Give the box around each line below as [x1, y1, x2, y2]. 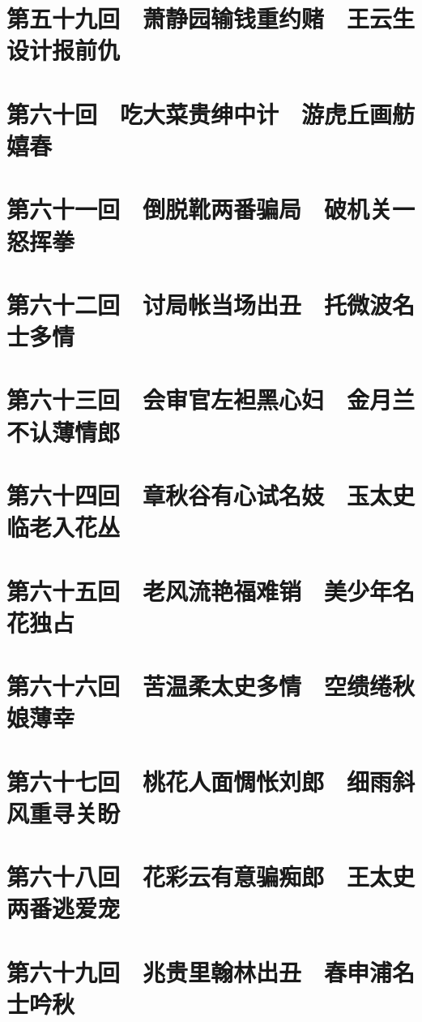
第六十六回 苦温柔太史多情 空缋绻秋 [6, 669, 416, 702]
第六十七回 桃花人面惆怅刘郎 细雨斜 [6, 764, 416, 797]
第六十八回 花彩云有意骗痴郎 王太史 [6, 860, 416, 893]
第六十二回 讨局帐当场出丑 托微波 [6, 287, 393, 320]
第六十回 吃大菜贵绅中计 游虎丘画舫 [6, 97, 416, 130]
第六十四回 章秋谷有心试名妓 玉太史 [6, 479, 416, 511]
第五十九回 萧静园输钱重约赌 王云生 [6, 2, 416, 35]
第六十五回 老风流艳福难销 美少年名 [6, 573, 416, 607]
